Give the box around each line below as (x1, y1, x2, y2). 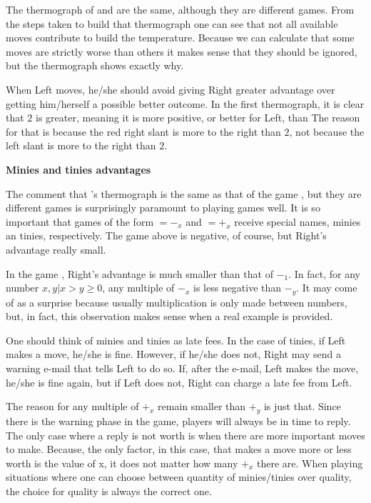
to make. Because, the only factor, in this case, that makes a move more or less (6, 442, 352, 457)
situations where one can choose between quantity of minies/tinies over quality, (6, 469, 352, 484)
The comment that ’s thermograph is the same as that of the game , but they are (6, 186, 362, 201)
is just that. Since (263, 399, 341, 414)
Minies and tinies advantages (6, 161, 151, 176)
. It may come (296, 280, 357, 295)
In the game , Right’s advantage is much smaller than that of (6, 266, 273, 281)
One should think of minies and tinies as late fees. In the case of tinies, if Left (6, 332, 346, 347)
